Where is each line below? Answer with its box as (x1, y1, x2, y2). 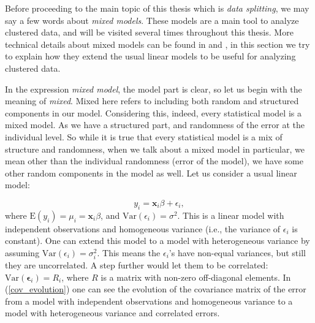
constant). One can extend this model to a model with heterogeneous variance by (5, 234, 310, 247)
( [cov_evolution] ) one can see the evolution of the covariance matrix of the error (5, 283, 306, 295)
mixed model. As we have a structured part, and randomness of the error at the (5, 118, 305, 131)
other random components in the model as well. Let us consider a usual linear (5, 166, 297, 179)
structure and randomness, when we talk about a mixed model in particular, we (5, 142, 305, 155)
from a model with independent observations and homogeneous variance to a (5, 294, 293, 307)
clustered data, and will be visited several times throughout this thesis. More (5, 26, 294, 39)
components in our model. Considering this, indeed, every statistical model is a (5, 106, 302, 119)
